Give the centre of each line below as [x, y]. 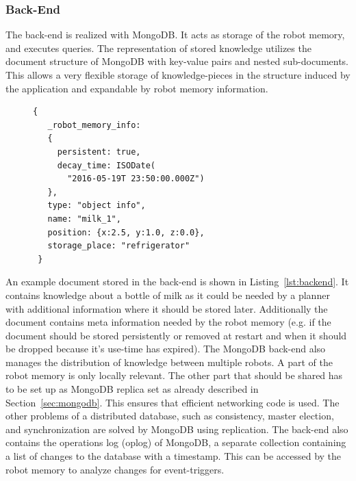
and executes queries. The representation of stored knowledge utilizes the [158, 48]
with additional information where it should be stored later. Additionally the [167, 308]
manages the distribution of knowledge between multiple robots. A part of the [169, 362]
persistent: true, [99, 152]
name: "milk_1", [84, 219]
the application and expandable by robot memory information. [137, 88]
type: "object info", [97, 206]
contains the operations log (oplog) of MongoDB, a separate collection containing [176, 442]
